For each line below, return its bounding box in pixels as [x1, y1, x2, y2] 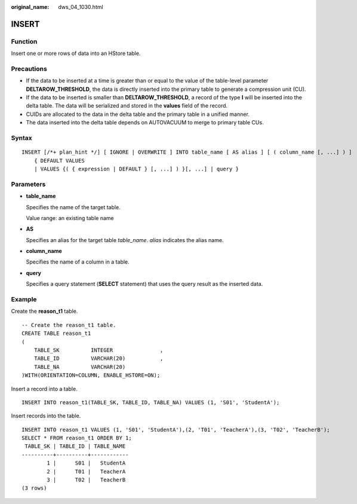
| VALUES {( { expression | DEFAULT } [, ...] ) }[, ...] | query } [33, 165, 239, 172]
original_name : [11, 4, 50, 10]
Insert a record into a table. [11, 385, 78, 392]
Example [11, 295, 37, 304]
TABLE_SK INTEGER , [33, 347, 164, 353]
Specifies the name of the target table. [26, 203, 121, 210]
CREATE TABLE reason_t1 [21, 330, 91, 337]
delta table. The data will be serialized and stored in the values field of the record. [26, 102, 228, 109]
